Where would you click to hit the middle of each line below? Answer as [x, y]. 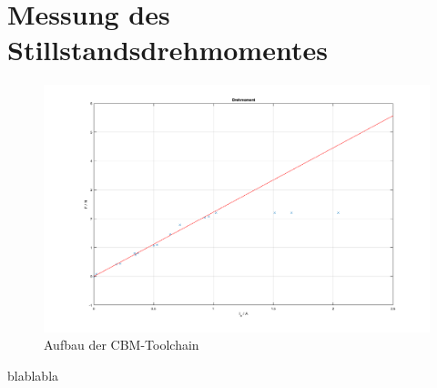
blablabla [33, 375]
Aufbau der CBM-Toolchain [122, 345]
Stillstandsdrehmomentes [168, 50]
